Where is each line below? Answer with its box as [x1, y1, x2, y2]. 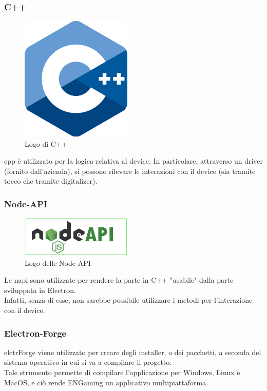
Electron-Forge [4, 326, 67, 339]
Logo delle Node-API [25, 257, 91, 268]
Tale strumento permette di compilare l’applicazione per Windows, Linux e [4, 367, 240, 378]
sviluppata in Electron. [4, 284, 76, 295]
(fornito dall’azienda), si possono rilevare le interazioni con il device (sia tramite [4, 165, 256, 176]
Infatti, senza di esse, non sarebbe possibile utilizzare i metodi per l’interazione [4, 295, 253, 305]
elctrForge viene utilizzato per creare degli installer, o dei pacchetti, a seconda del [4, 346, 261, 357]
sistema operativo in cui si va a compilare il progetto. [4, 357, 172, 367]
